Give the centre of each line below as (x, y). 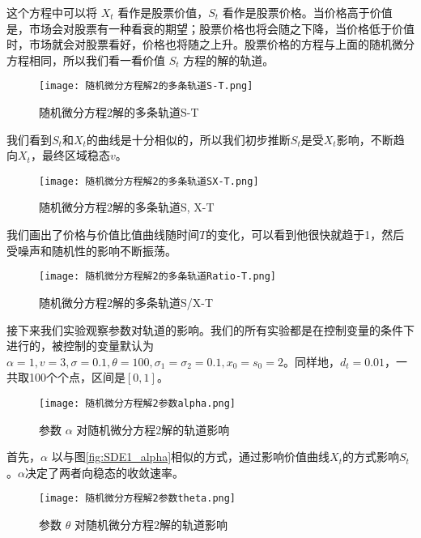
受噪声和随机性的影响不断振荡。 (91, 250)
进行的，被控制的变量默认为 (80, 346)
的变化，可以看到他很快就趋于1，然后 (305, 235)
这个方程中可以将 (52, 12)
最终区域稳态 (76, 155)
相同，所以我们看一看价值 (97, 60)
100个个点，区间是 (77, 377)
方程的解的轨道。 (229, 60)
